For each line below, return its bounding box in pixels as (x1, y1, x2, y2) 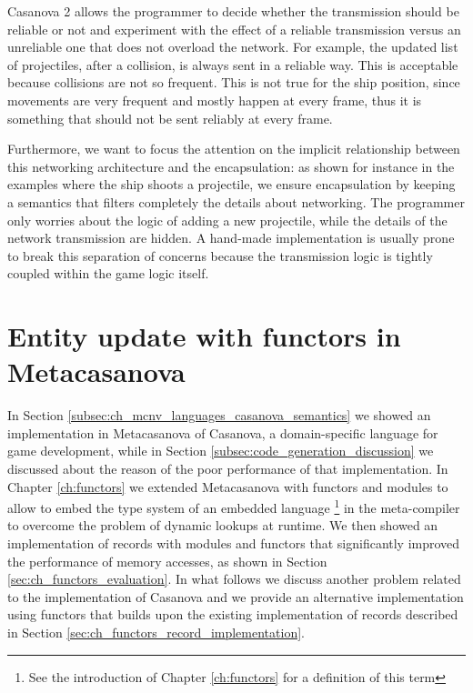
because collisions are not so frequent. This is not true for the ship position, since (7, 73, 460, 92)
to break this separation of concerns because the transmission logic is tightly (7, 246, 433, 265)
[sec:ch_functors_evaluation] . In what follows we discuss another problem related (7, 569, 461, 588)
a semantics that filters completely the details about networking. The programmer (7, 192, 465, 211)
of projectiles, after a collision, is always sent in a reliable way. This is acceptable (7, 55, 458, 74)
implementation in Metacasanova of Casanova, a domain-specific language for (7, 423, 438, 442)
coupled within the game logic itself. (7, 264, 209, 283)
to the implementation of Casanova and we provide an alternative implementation (7, 587, 464, 606)
